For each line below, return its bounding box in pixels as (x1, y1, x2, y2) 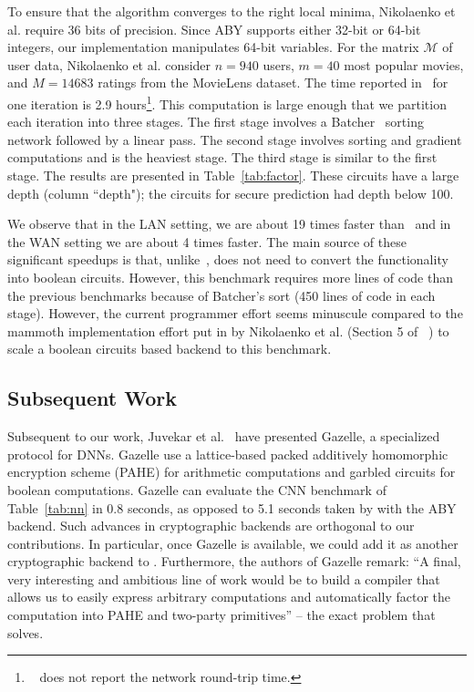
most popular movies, (344, 55, 464, 74)
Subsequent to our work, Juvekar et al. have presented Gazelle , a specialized (7, 427, 440, 446)
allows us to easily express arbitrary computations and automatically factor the (7, 587, 450, 606)
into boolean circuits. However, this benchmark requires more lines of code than (7, 267, 453, 286)
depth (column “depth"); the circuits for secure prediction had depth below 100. (7, 183, 454, 202)
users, (263, 55, 294, 74)
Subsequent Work (7, 384, 177, 412)
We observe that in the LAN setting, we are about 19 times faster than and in (7, 214, 451, 233)
